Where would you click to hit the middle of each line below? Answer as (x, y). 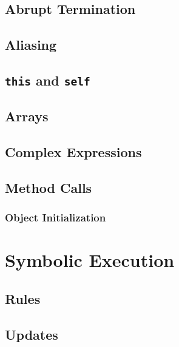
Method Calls (49, 187)
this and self (48, 80)
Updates (32, 334)
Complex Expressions (73, 152)
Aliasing (31, 45)
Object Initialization (56, 217)
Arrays (27, 116)
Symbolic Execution (90, 260)
